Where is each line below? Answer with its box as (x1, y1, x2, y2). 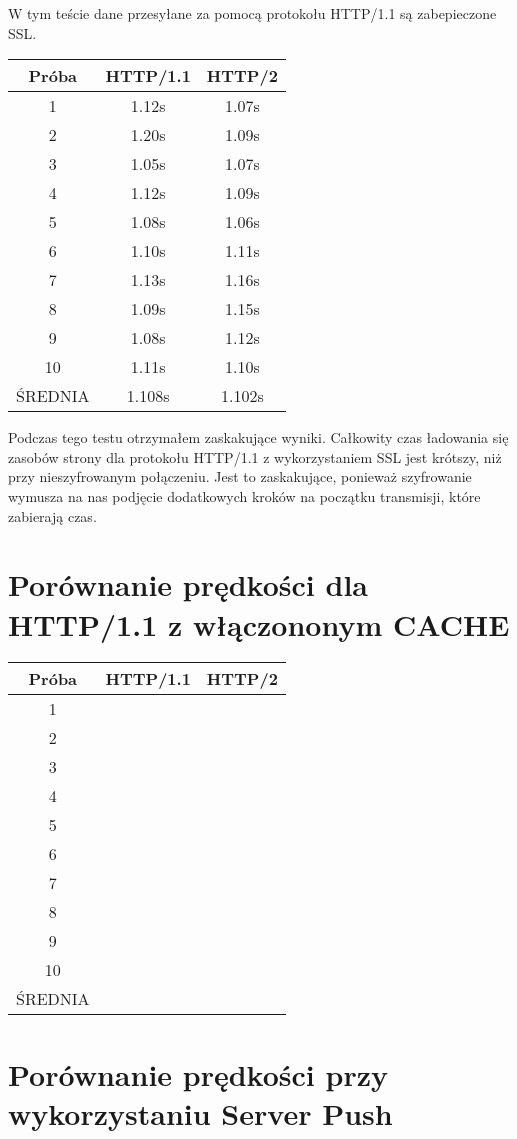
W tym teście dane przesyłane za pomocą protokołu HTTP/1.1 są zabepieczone (8, 3, 497, 23)
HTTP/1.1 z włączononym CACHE (8, 603, 510, 644)
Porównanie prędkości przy (8, 1053, 388, 1094)
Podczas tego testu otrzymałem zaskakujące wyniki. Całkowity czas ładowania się (8, 427, 509, 448)
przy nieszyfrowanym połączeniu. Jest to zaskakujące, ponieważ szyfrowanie (8, 466, 472, 487)
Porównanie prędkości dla (8, 564, 368, 605)
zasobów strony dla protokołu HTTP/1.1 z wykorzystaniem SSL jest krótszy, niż (8, 446, 502, 467)
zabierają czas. (8, 505, 97, 526)
